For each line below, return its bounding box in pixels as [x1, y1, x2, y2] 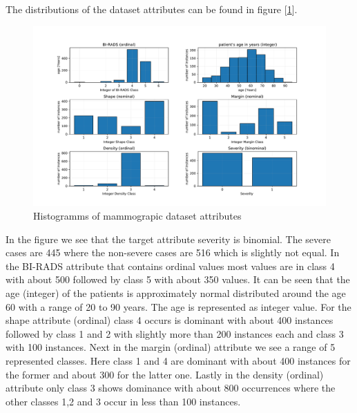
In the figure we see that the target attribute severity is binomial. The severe [6, 231, 331, 246]
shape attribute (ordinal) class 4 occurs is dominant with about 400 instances [6, 313, 334, 327]
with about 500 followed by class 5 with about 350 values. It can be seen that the [6, 272, 350, 287]
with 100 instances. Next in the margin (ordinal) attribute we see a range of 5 [6, 340, 336, 354]
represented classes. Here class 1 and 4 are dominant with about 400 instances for [6, 353, 351, 367]
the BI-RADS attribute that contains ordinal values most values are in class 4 [6, 258, 335, 273]
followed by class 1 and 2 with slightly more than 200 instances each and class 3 [6, 326, 344, 340]
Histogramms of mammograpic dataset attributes [33, 209, 242, 223]
